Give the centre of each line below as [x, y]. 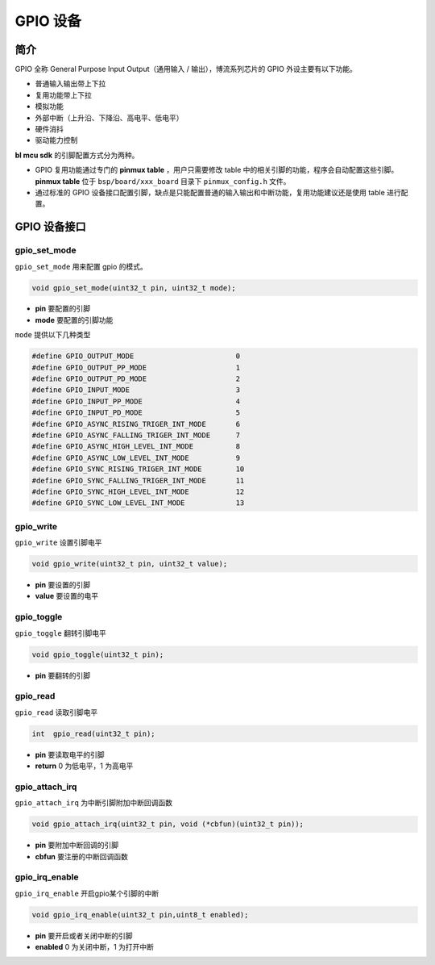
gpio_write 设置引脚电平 [58, 543]
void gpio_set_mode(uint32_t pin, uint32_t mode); [134, 288]
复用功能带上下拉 [63, 95]
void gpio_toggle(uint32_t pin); [98, 654]
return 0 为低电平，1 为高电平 [84, 766]
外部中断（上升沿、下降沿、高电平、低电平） [109, 118]
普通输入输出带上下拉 [70, 84]
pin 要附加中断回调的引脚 [77, 845]
